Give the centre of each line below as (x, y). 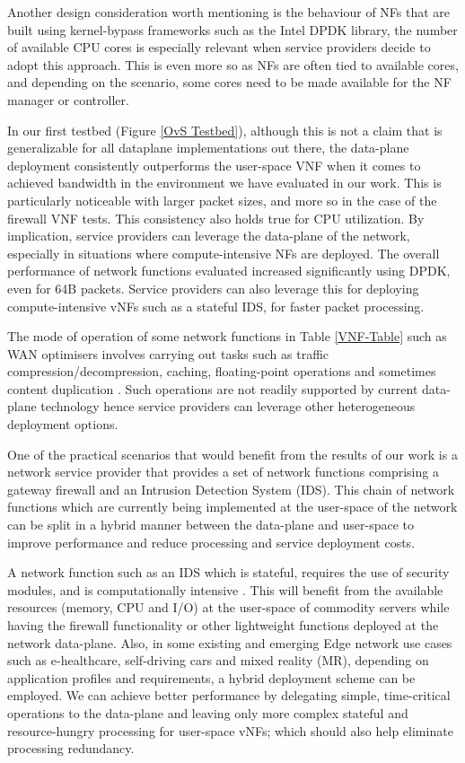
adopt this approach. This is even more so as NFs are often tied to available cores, (233, 64)
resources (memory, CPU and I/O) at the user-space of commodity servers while (228, 607)
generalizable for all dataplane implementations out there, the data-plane (208, 148)
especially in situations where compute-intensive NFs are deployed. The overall (224, 253)
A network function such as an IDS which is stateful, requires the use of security (228, 572)
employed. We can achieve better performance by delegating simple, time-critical (229, 695)
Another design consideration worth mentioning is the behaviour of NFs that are (229, 12)
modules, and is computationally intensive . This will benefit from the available (225, 589)
